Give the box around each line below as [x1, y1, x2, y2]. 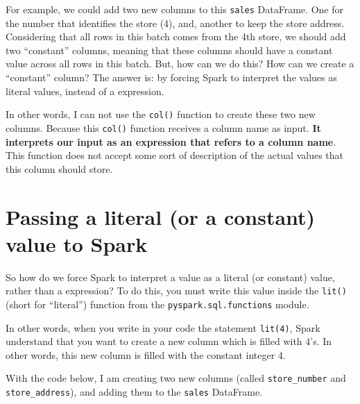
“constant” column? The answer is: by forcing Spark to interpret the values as [6, 70, 337, 85]
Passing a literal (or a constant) [6, 202, 316, 230]
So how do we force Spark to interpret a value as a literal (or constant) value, [6, 269, 335, 284]
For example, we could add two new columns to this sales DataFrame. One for [6, 2, 343, 16]
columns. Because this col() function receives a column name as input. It [6, 120, 321, 135]
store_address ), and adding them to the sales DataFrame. [6, 385, 263, 399]
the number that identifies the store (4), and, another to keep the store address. [6, 15, 345, 30]
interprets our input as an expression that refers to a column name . [6, 134, 336, 149]
